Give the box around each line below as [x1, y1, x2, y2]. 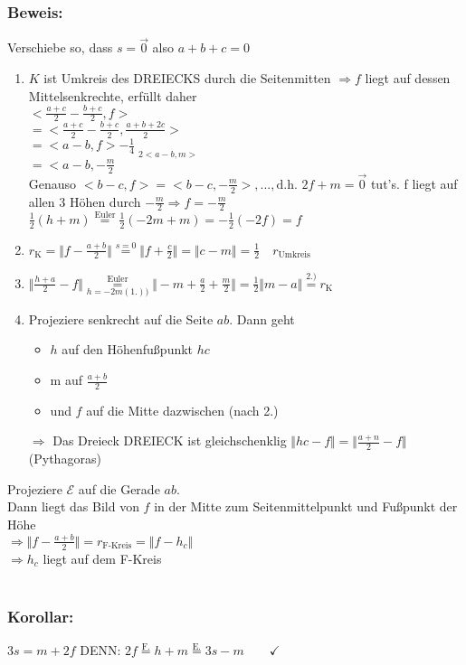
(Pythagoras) [28, 449, 101, 468]
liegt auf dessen [365, 69, 451, 88]
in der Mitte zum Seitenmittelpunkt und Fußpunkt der [154, 497, 458, 516]
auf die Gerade [78, 479, 160, 498]
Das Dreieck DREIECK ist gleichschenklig [52, 431, 287, 450]
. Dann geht [229, 309, 295, 328]
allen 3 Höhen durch [28, 192, 141, 211]
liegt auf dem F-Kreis [43, 548, 162, 567]
